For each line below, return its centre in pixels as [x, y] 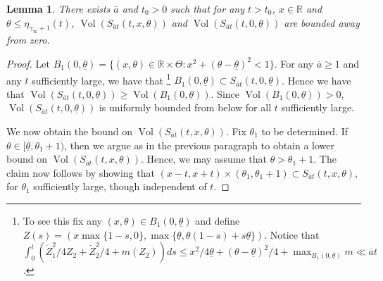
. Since [225, 93]
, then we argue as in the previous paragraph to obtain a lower [200, 145]
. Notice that [292, 234]
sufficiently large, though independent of [120, 186]
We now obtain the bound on [69, 131]
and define [218, 220]
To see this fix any [62, 220]
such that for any [208, 8]
